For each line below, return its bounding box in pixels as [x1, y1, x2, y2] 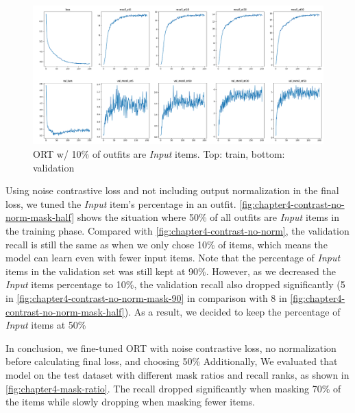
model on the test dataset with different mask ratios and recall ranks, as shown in [5, 367, 350, 381]
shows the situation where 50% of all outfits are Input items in [77, 210, 339, 224]
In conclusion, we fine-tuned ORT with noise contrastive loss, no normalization [5, 340, 336, 355]
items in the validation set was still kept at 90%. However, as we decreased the [5, 263, 336, 278]
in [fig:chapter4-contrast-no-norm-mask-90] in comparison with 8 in [5, 291, 287, 305]
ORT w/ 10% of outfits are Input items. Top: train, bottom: [33, 147, 285, 161]
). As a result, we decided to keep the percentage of [124, 304, 341, 318]
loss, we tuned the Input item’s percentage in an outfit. [5, 196, 236, 211]
